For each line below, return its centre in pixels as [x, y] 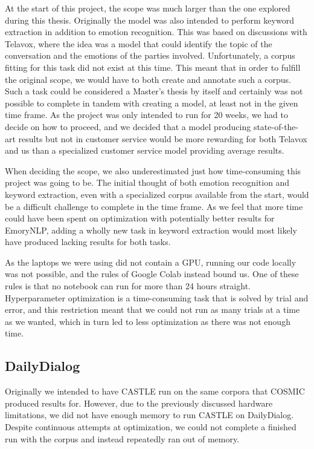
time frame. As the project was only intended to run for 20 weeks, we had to [146, 115]
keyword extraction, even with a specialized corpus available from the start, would [157, 194]
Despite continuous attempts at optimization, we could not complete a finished [151, 427]
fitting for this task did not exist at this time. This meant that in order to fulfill [153, 67]
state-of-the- [276, 126]
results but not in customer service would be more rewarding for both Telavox [163, 138]
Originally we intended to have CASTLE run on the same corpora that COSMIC [155, 391]
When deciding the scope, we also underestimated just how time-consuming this [153, 170]
